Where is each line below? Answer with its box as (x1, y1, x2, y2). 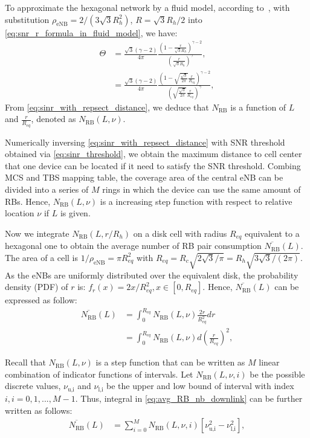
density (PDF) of (5, 280, 68, 293)
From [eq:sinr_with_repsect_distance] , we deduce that (5, 100, 209, 113)
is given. (60, 207, 91, 219)
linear (259, 356, 280, 369)
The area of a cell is (5, 251, 79, 263)
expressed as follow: (5, 294, 77, 306)
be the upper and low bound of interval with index (106, 379, 294, 392)
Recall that (5, 356, 46, 369)
